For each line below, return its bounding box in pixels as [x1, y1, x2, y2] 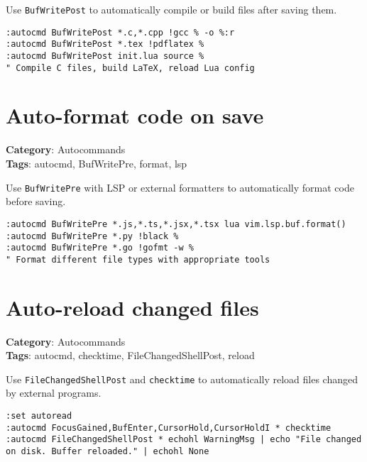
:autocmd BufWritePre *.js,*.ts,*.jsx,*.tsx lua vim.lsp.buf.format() [6, 219, 346, 229]
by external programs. [6, 385, 102, 400]
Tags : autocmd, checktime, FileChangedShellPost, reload [6, 348, 255, 363]
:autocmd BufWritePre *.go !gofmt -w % [6, 243, 194, 253]
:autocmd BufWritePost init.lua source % [6, 50, 204, 61]
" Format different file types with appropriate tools [6, 254, 270, 265]
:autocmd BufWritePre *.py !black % [6, 231, 179, 241]
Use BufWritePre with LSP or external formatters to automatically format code [6, 180, 354, 194]
